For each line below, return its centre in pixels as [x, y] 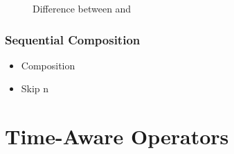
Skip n [35, 88]
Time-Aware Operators [117, 136]
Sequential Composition [73, 39]
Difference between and [82, 8]
